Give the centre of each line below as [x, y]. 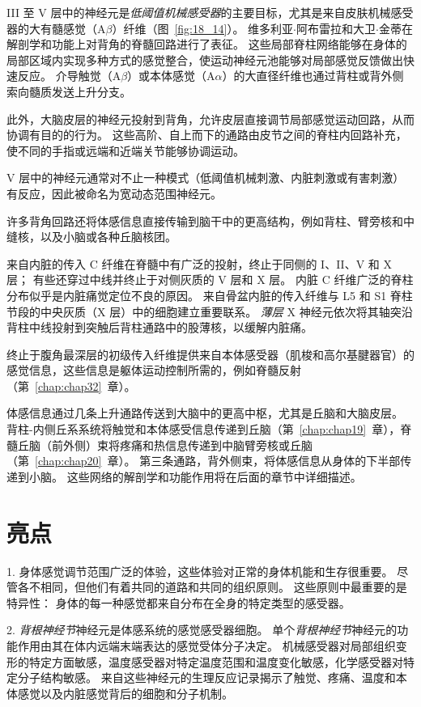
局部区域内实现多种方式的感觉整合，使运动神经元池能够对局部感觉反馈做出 [205, 59]
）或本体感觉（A [171, 76]
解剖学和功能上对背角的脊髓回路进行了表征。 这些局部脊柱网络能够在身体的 [207, 44]
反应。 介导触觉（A [69, 76]
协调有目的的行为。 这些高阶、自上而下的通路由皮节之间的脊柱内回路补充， [207, 135]
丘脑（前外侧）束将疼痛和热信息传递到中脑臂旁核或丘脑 [165, 445]
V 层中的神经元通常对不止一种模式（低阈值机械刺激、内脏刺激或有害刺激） [206, 178]
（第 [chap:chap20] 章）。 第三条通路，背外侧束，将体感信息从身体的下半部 [204, 461]
